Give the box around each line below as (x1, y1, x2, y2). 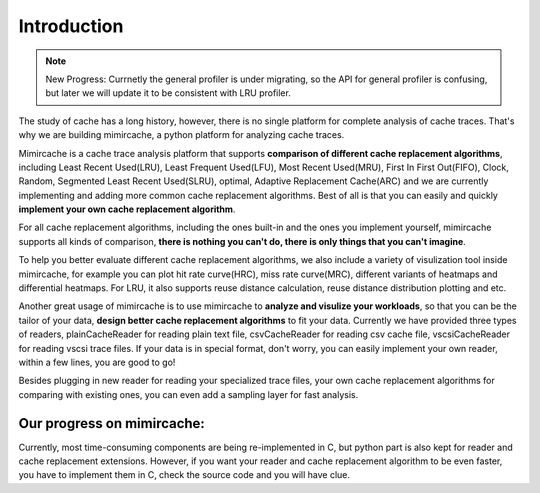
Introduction (18, 15, 124, 37)
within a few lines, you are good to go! (18, 356, 176, 368)
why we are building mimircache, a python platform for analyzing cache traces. (18, 129, 345, 141)
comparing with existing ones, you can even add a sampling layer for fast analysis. (18, 388, 359, 400)
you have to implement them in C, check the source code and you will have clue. (18, 469, 350, 481)
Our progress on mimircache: (18, 415, 205, 432)
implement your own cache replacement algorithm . (18, 203, 236, 215)
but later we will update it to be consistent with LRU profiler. (45, 87, 292, 99)
